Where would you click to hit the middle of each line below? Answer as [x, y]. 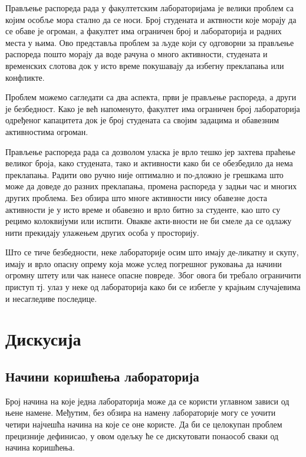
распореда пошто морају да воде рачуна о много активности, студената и [136, 54]
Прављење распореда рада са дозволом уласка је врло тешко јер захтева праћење [150, 151]
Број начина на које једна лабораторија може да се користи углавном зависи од [147, 401]
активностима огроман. [47, 131]
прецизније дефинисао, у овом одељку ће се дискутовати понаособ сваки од [142, 435]
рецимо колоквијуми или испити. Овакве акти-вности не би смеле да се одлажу [149, 221]
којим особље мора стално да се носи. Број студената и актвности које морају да [151, 19]
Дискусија [43, 339]
